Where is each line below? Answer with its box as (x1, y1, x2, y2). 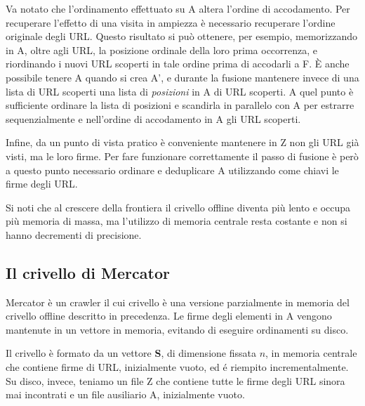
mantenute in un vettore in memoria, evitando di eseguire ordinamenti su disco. (6, 322, 349, 336)
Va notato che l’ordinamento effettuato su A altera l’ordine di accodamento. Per (6, 1, 350, 15)
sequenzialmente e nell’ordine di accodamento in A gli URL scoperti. (6, 111, 301, 126)
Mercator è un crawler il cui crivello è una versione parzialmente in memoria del (6, 294, 350, 309)
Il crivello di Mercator (6, 261, 170, 283)
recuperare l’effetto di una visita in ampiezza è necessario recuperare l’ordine (6, 15, 336, 30)
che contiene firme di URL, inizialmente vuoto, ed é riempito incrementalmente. (6, 360, 349, 374)
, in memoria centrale (265, 346, 357, 360)
